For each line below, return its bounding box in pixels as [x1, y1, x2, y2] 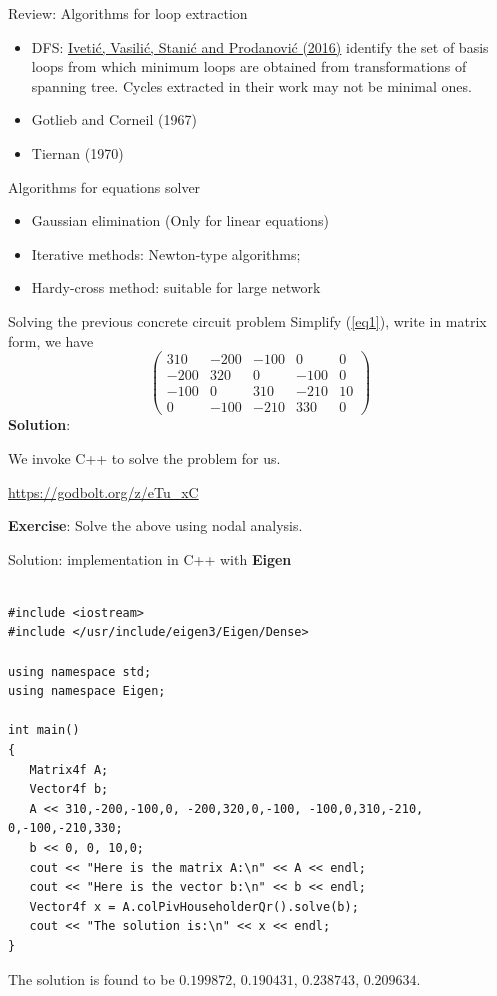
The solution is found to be [8, 968, 175, 989]
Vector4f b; [29, 782, 109, 797]
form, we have [8, 330, 94, 351]
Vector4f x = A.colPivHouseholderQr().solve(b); [29, 899, 359, 914]
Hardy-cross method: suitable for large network [31, 277, 321, 298]
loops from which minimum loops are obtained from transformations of [31, 56, 467, 77]
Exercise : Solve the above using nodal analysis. [8, 515, 303, 536]
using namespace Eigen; [8, 684, 166, 699]
